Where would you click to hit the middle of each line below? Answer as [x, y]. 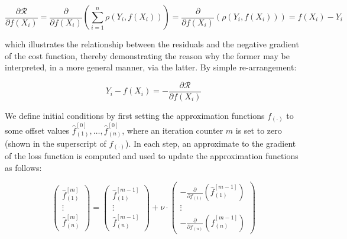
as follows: [23, 167]
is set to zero [259, 130]
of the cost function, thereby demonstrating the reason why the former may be [147, 55]
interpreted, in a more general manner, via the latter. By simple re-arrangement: [151, 67]
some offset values [37, 130]
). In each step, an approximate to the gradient [211, 143]
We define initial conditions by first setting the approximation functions [135, 115]
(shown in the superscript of [56, 143]
